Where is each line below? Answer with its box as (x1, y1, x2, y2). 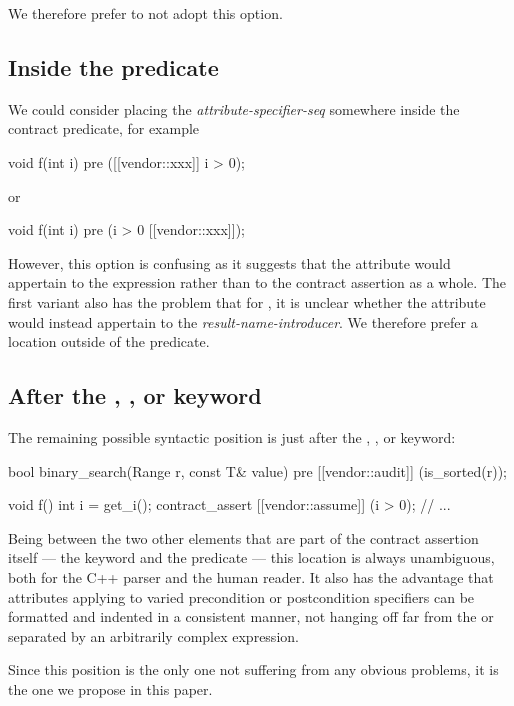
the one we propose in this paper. (8, 678, 213, 699)
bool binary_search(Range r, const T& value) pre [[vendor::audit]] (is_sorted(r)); (8, 460, 507, 481)
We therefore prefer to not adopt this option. (8, 3, 283, 23)
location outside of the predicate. (8, 331, 210, 352)
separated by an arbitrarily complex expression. (8, 625, 299, 646)
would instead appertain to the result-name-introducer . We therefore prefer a (8, 311, 478, 332)
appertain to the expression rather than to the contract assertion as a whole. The (8, 272, 506, 293)
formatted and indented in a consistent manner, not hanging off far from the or (8, 606, 494, 627)
